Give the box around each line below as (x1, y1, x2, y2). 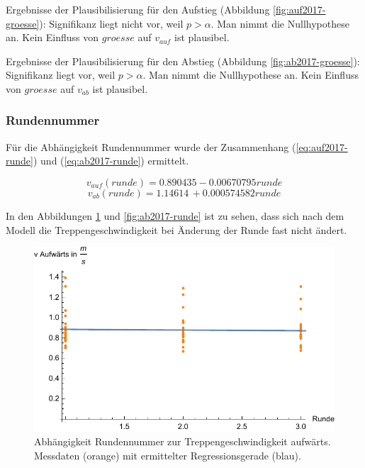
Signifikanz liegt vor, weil (6, 67, 116, 82)
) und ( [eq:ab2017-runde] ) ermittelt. (33, 153, 189, 168)
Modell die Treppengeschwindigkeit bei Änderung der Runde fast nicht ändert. (6, 222, 347, 237)
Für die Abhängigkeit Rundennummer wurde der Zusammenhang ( (6, 139, 296, 154)
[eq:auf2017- (296, 139, 348, 154)
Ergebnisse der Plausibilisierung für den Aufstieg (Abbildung (6, 2, 270, 16)
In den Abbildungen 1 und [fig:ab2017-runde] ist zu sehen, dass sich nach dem (6, 208, 344, 223)
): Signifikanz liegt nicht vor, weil (39, 16, 184, 30)
